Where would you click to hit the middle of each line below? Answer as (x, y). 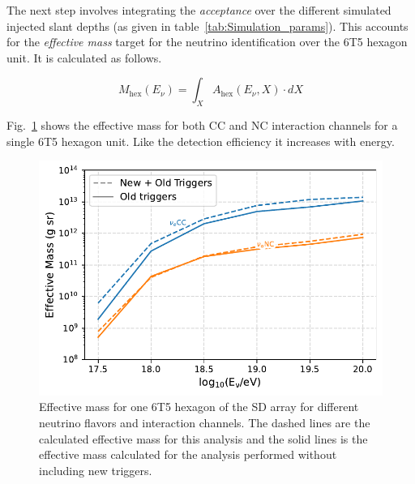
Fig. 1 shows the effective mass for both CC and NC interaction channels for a (202, 125)
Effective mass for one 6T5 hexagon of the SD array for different (199, 407)
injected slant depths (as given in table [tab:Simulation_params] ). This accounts (207, 26)
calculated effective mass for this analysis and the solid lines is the (203, 438)
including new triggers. (96, 470)
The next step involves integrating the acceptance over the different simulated (199, 10)
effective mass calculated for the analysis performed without (188, 454)
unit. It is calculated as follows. (84, 57)
